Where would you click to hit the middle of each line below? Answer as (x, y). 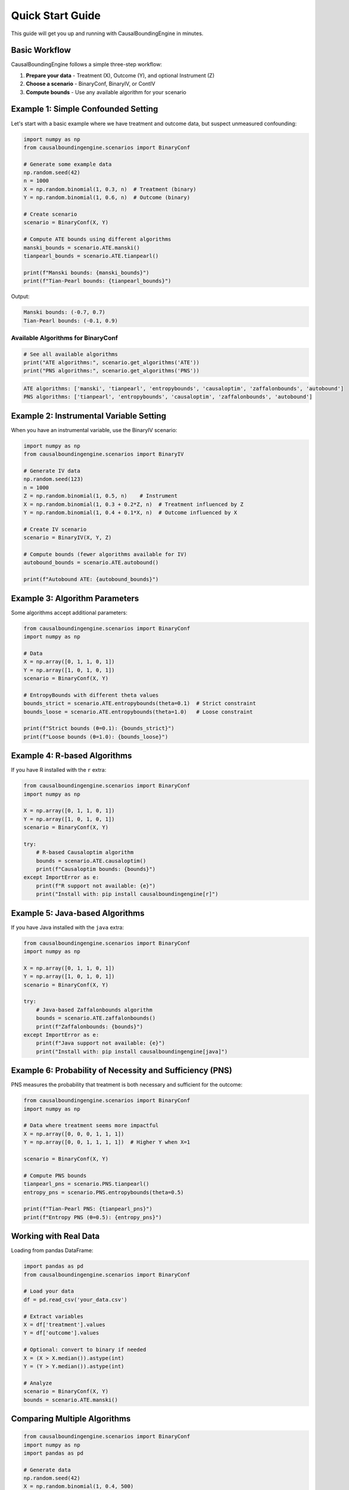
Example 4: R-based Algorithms (71, 756)
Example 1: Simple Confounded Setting (85, 109)
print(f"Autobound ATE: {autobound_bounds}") (91, 579)
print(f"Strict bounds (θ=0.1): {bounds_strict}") (99, 728)
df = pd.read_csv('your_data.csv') (75, 1300)
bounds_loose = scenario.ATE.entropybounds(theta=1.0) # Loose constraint (138, 712)
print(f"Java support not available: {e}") (100, 1043)
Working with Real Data (55, 1236)
